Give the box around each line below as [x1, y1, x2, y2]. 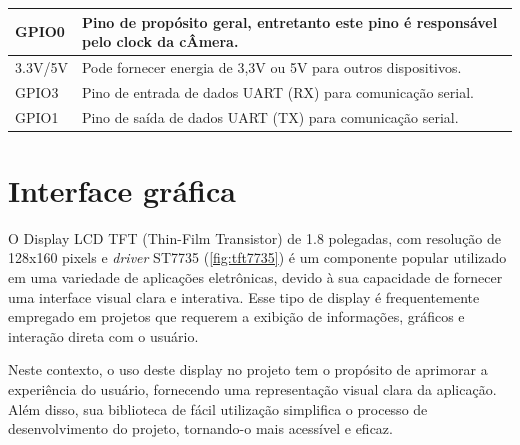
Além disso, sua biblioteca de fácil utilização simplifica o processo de [8, 398, 428, 419]
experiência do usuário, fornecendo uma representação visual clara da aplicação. [8, 379, 497, 399]
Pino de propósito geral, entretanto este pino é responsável [81, 11, 498, 32]
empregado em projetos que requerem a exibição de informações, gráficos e [8, 306, 465, 327]
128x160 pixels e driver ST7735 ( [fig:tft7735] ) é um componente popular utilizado [8, 247, 507, 268]
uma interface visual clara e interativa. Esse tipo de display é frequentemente [8, 286, 480, 307]
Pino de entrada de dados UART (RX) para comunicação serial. [81, 81, 474, 102]
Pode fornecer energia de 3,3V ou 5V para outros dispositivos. [81, 56, 462, 77]
